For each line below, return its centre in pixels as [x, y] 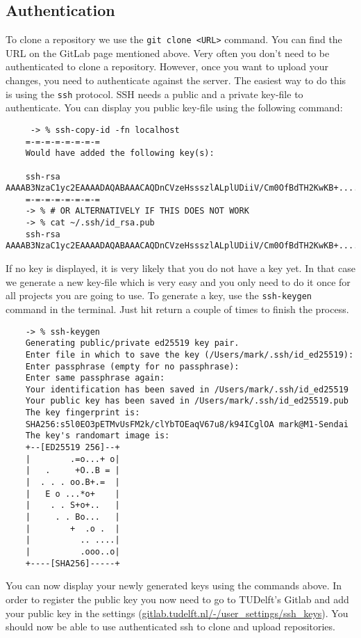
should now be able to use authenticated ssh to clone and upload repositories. [170, 627]
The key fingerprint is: [83, 413]
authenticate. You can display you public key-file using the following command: [174, 107]
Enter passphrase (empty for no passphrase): [132, 366]
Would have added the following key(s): [120, 153]
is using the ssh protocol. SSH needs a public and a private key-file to [154, 94]
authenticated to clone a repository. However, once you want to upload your [167, 66]
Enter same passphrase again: [95, 378]
